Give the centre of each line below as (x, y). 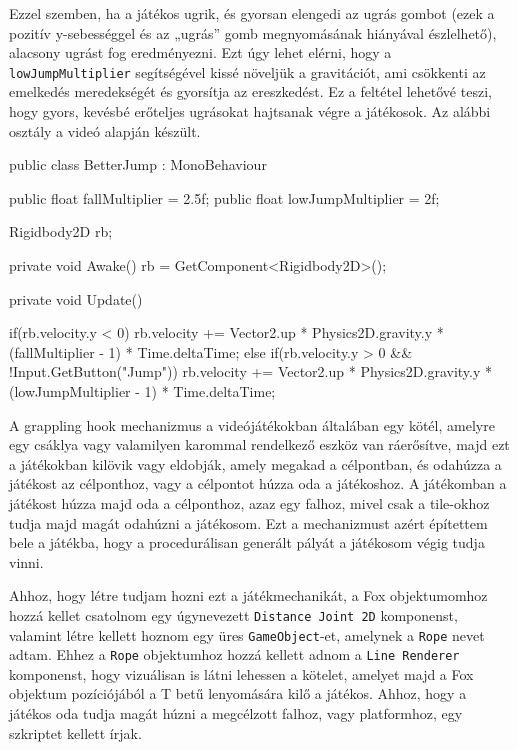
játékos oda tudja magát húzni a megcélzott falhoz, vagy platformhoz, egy (236, 713)
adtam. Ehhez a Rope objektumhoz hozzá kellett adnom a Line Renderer (234, 654)
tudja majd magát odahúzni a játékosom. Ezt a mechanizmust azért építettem (248, 522)
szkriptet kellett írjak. (75, 732)
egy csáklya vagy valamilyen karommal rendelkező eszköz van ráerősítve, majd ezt (259, 444)
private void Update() (76, 298)
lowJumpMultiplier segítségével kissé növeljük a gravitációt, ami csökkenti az (247, 71)
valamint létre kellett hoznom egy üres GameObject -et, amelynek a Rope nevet (247, 634)
